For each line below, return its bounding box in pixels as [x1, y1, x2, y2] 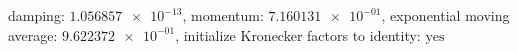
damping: [8, 5, 65, 25]
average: [8, 24, 58, 45]
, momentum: [182, 5, 264, 25]
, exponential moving [381, 5, 510, 25]
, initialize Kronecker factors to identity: [175, 24, 421, 45]
